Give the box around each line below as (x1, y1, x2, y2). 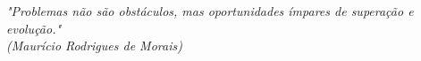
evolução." (6, 19, 62, 37)
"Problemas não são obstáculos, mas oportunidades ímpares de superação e (6, 2, 414, 19)
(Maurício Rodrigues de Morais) (6, 36, 182, 55)
